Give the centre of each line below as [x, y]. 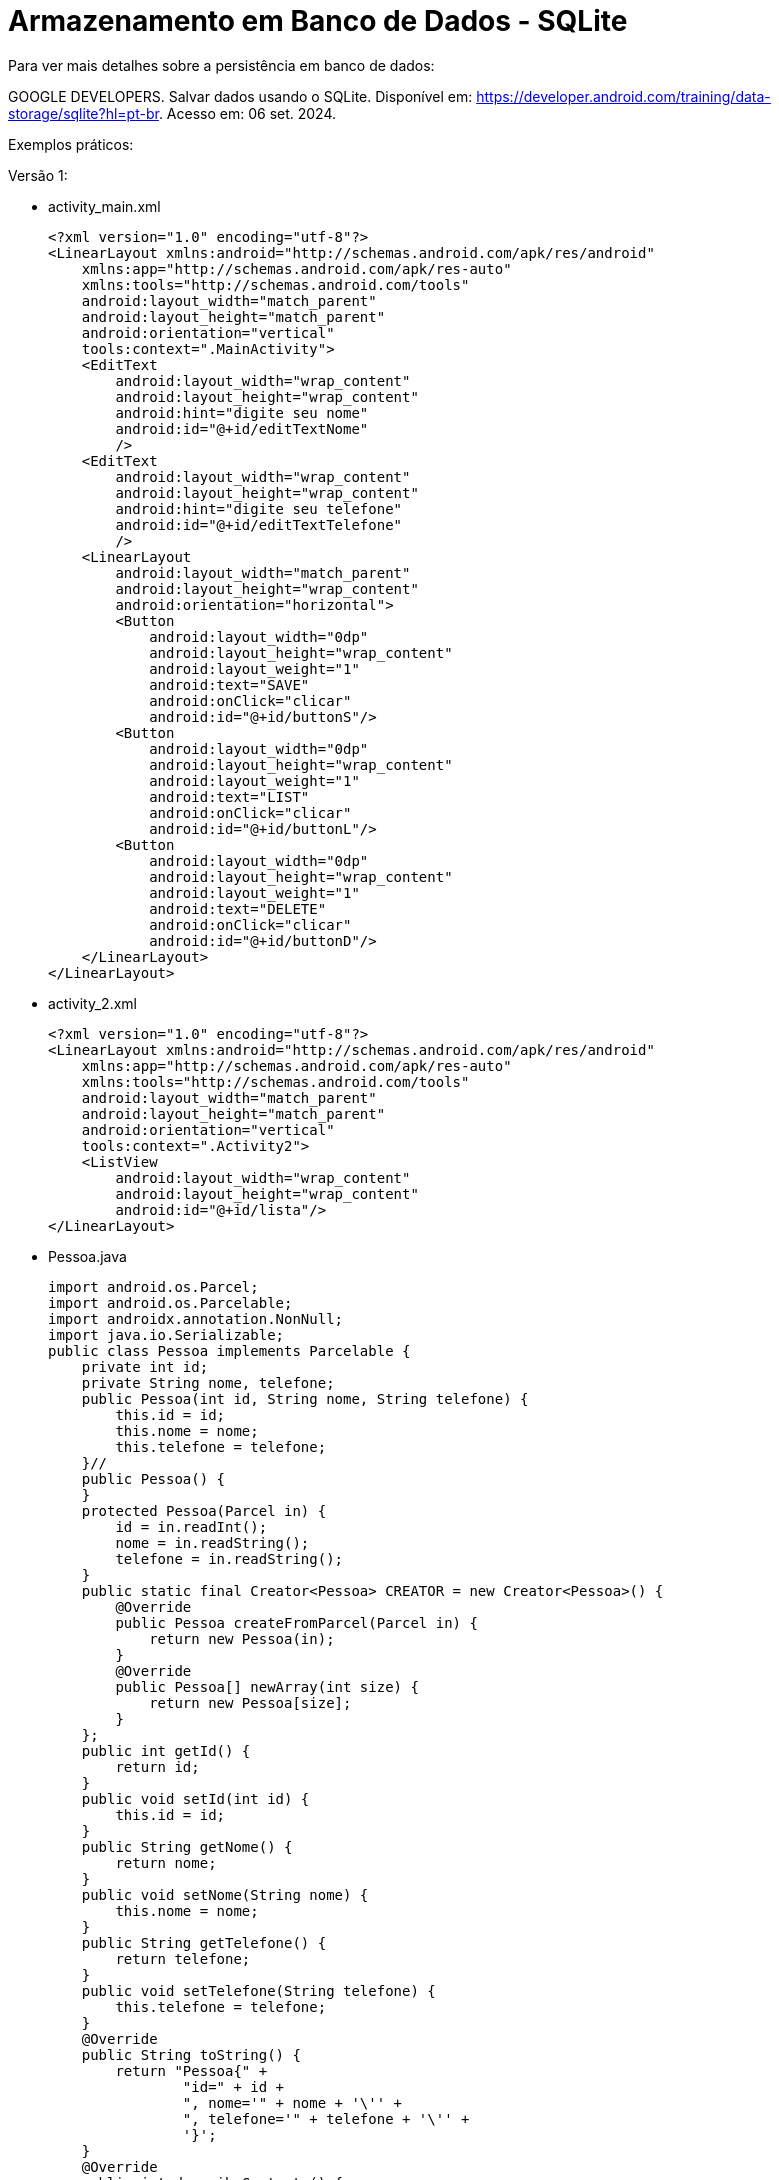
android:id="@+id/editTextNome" [242, 428]
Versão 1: [38, 175]
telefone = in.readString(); [229, 1558]
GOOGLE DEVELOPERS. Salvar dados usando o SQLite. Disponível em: [240, 96]
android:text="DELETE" [238, 908]
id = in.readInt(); [191, 1526]
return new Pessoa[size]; [250, 1702]
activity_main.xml [104, 206]
